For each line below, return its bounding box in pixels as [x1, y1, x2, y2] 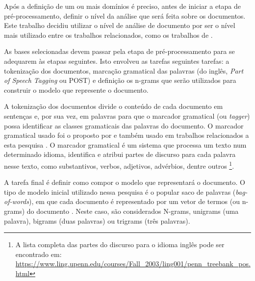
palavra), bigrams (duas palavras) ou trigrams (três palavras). [4, 215, 190, 226]
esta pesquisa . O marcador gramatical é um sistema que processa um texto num [4, 139, 247, 150]
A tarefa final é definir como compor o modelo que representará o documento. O [4, 177, 245, 187]
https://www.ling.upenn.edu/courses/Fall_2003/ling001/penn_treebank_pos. [15, 258, 251, 269]
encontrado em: [15, 249, 62, 259]
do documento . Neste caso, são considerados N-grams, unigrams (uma [26, 205, 239, 216]
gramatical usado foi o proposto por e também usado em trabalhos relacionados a [4, 130, 249, 140]
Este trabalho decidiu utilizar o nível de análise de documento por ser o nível [4, 20, 235, 30]
